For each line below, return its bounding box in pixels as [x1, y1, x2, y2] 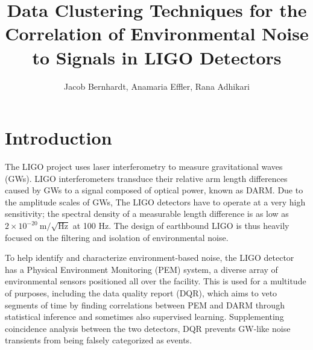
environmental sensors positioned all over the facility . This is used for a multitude [5, 275, 306, 287]
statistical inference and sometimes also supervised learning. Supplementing [5, 310, 284, 323]
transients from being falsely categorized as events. [5, 334, 192, 346]
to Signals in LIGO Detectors [32, 45, 282, 69]
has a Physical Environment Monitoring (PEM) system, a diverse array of [5, 263, 278, 275]
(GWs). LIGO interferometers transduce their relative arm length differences [5, 172, 288, 184]
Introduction [5, 125, 112, 150]
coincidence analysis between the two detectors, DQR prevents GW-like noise [5, 322, 291, 334]
